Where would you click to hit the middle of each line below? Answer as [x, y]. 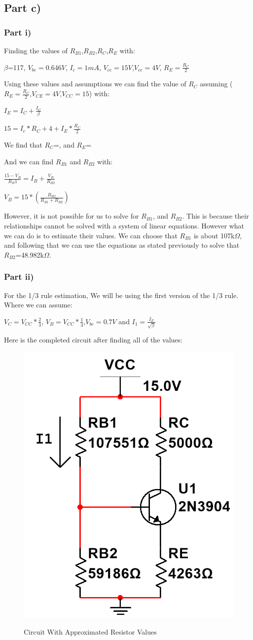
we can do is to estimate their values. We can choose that [91, 235]
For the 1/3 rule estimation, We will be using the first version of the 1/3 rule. [121, 295]
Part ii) [19, 277]
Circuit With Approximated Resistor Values [90, 631]
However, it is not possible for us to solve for [72, 216]
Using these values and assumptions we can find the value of [95, 84]
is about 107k [214, 235]
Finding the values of [36, 50]
